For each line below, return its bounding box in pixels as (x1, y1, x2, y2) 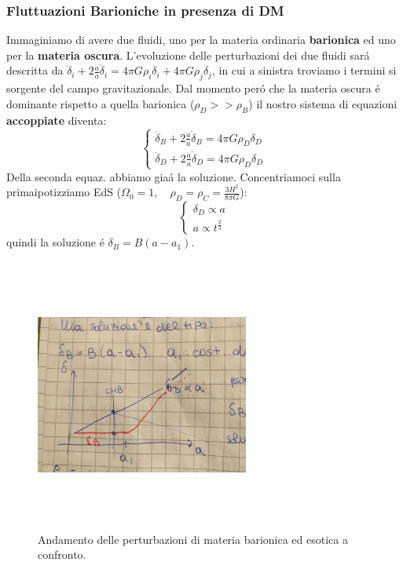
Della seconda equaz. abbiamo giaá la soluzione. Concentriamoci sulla (6, 168, 341, 184)
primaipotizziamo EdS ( (6, 184, 122, 200)
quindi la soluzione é (6, 234, 104, 250)
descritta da (6, 62, 64, 78)
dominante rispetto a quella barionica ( (6, 95, 195, 111)
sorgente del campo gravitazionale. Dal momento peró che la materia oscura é (6, 80, 380, 97)
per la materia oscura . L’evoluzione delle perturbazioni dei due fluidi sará (6, 46, 370, 63)
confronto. (38, 546, 86, 563)
